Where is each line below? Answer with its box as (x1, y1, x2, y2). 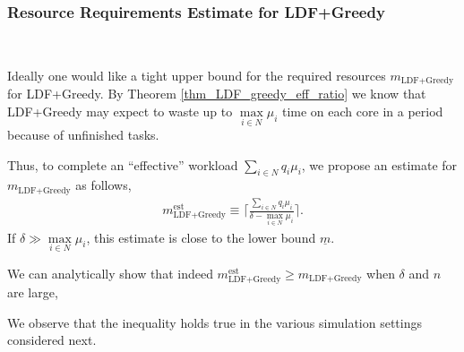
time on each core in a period (281, 101, 443, 120)
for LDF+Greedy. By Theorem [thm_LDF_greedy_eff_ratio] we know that (7, 84, 426, 103)
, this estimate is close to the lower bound (86, 228, 316, 246)
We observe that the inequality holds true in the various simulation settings (7, 313, 422, 331)
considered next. (7, 331, 97, 349)
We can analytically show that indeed (7, 263, 213, 282)
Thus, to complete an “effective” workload (7, 155, 238, 174)
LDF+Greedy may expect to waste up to (7, 101, 233, 120)
